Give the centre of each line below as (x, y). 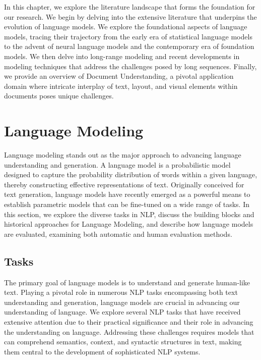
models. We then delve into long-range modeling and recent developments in (122, 56)
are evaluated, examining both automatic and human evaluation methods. (118, 234)
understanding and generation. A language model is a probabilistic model (117, 164)
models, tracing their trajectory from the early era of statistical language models (128, 36)
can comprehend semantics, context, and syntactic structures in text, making (123, 342)
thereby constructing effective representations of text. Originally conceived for (124, 184)
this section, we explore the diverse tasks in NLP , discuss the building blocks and (129, 214)
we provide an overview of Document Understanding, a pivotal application (119, 76)
